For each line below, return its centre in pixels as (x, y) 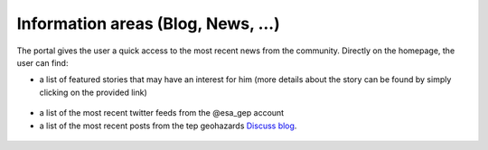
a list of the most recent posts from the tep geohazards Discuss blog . (168, 126)
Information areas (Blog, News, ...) (148, 23)
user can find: (42, 62)
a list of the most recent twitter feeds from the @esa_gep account (162, 113)
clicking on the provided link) (94, 92)
